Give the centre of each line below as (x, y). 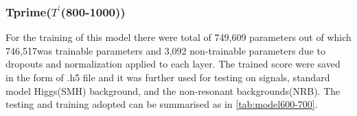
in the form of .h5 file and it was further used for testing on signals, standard (168, 77)
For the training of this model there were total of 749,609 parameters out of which (178, 37)
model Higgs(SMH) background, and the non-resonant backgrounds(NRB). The (173, 90)
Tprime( (28, 11)
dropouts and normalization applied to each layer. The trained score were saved (173, 64)
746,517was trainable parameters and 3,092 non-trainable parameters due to (165, 50)
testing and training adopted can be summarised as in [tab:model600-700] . (162, 104)
